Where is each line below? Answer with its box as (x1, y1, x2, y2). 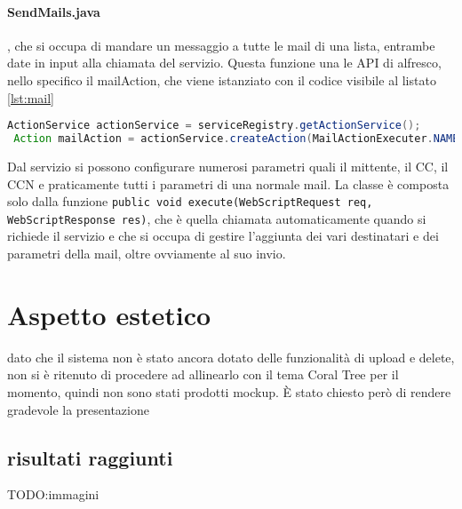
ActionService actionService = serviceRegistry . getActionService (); (7, 119, 421, 132)
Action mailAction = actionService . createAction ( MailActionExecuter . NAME (13, 132, 459, 146)
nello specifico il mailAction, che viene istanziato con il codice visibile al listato (7, 70, 436, 89)
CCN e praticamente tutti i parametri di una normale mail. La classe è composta (7, 174, 450, 193)
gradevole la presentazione (7, 400, 149, 418)
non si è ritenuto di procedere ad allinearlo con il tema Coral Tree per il (7, 365, 399, 384)
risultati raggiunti (7, 443, 173, 471)
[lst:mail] (7, 88, 54, 107)
